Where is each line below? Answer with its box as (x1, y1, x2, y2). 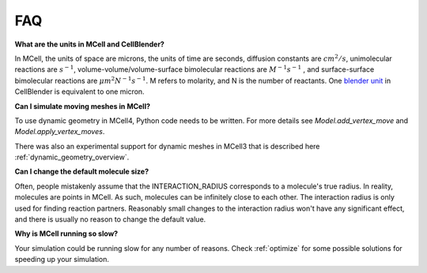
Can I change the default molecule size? (14, 166, 149, 177)
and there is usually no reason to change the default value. (14, 215, 206, 224)
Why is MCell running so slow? (14, 229, 119, 238)
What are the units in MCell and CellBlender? (14, 39, 165, 49)
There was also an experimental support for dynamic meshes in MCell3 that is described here (14, 141, 320, 151)
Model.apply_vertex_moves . (14, 127, 105, 136)
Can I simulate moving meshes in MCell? (14, 101, 150, 110)
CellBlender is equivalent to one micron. (14, 87, 145, 96)
